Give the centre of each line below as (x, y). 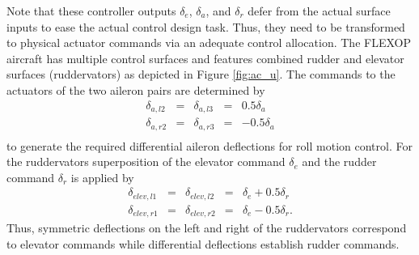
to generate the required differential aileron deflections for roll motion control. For (209, 145)
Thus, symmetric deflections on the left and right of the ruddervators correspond (207, 228)
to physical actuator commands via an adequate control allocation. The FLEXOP (209, 42)
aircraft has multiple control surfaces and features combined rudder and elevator (205, 58)
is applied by (102, 177)
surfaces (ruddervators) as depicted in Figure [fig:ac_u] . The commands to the (201, 74)
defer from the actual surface (319, 11)
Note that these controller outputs (91, 11)
